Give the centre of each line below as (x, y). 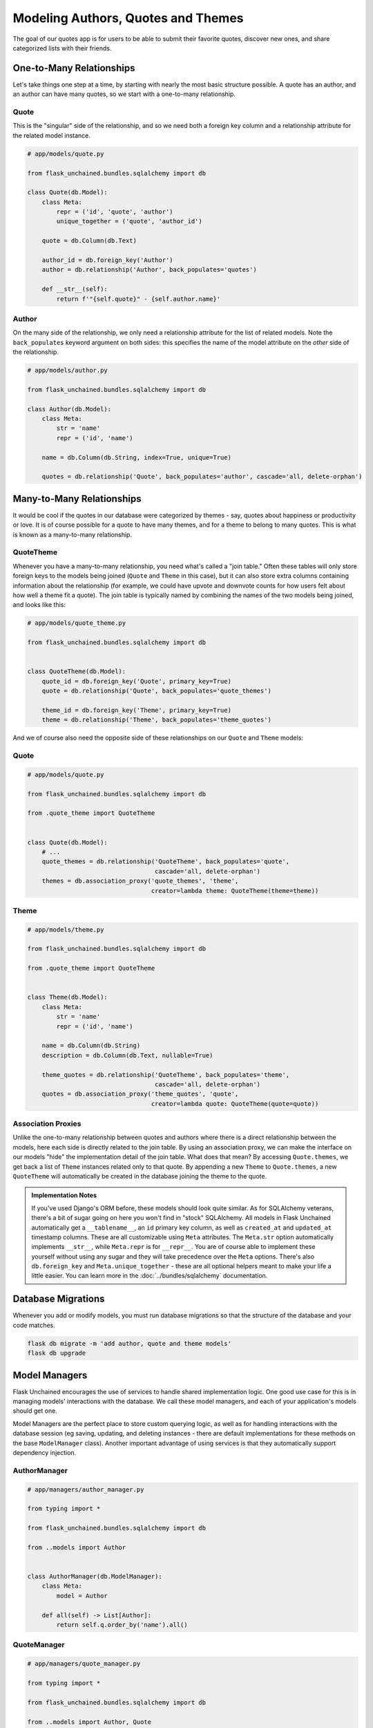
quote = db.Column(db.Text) (89, 241)
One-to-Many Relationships (74, 68)
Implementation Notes (64, 1195)
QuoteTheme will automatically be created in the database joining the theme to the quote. (140, 1176)
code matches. (34, 1325)
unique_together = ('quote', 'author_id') (130, 222)
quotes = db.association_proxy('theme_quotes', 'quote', (140, 1094)
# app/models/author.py (68, 370)
